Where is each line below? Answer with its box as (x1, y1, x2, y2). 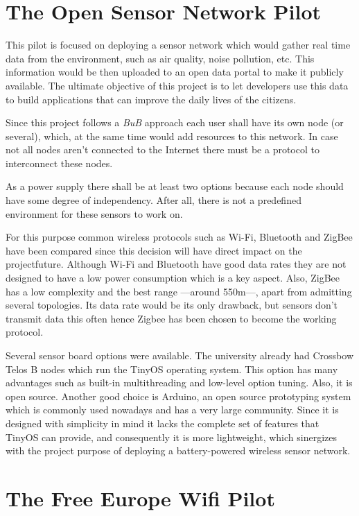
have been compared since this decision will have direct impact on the (6, 243, 302, 257)
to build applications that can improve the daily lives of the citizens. (6, 92, 297, 106)
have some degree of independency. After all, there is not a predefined (6, 193, 301, 207)
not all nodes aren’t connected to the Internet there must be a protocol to (6, 142, 319, 157)
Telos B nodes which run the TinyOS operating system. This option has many (6, 361, 338, 376)
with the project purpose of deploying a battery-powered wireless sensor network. (6, 443, 351, 458)
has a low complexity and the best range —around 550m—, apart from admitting (6, 284, 352, 298)
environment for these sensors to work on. (6, 206, 183, 221)
